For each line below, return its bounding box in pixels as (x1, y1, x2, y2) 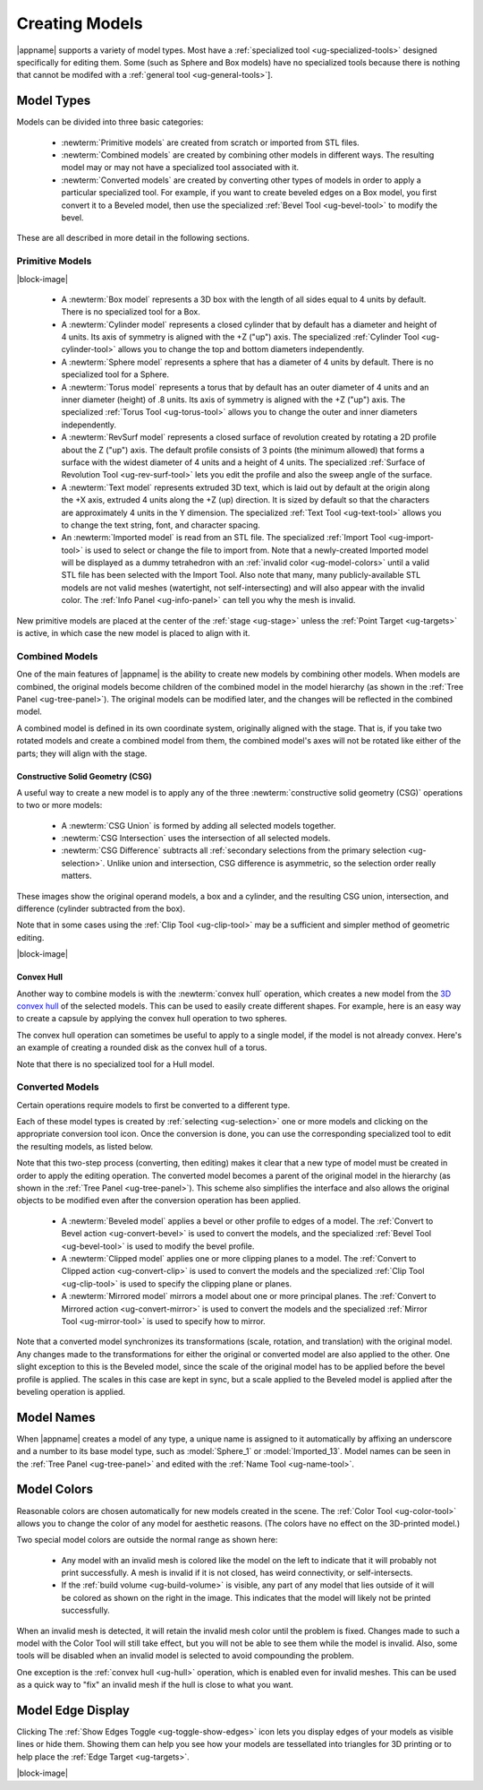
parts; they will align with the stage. (16, 748, 148, 759)
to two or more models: (16, 800, 103, 811)
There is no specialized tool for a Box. (61, 306, 200, 317)
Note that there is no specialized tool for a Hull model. (16, 1058, 215, 1070)
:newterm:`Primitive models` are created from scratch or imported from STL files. (61, 137, 360, 148)
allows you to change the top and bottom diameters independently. (117, 344, 365, 355)
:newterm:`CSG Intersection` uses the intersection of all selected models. (61, 833, 331, 844)
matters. (61, 870, 93, 882)
